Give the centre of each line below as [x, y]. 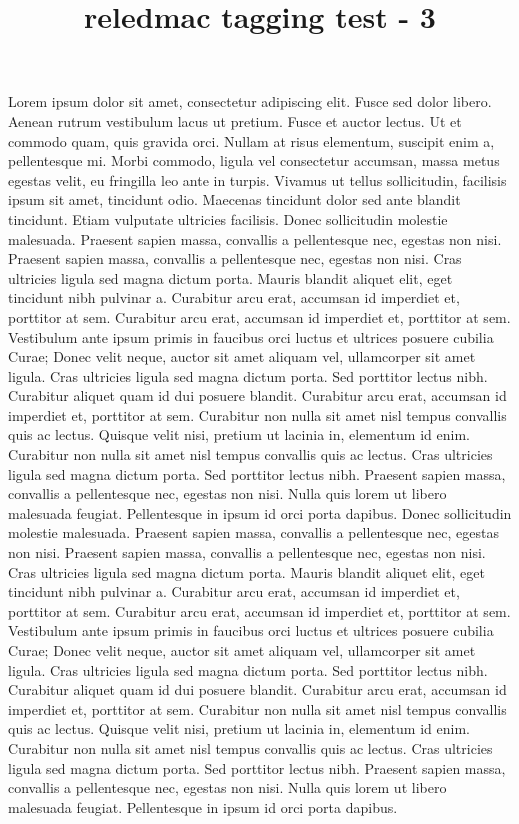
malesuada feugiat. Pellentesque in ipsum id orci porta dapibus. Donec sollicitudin [260, 512]
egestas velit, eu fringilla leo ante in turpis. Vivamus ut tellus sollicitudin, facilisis [257, 179]
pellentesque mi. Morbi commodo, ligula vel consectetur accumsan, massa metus [254, 160]
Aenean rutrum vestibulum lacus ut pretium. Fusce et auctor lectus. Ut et [235, 120]
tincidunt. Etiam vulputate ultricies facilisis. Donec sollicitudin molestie [228, 218]
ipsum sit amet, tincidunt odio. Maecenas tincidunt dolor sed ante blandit [234, 199]
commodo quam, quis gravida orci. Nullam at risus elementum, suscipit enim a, [251, 140]
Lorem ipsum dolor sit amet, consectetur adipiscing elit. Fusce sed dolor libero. [250, 101]
